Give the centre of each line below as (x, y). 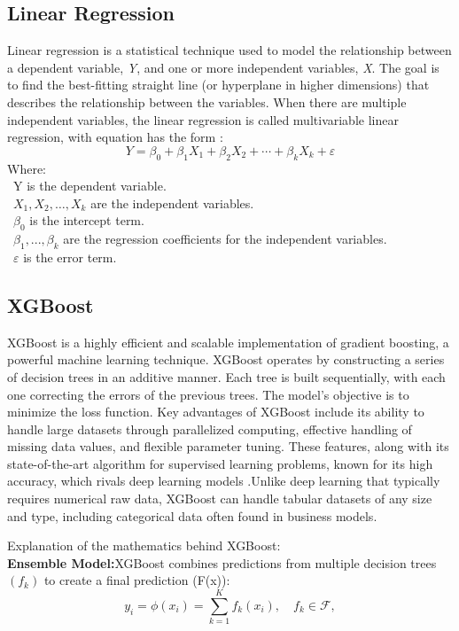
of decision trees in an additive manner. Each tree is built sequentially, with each (226, 376)
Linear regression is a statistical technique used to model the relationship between (229, 50)
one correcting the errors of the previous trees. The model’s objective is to (208, 394)
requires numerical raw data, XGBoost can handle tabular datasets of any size (220, 499)
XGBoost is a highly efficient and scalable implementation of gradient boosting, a (228, 342)
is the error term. (70, 257)
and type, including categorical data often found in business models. (192, 515)
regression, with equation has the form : (115, 137)
